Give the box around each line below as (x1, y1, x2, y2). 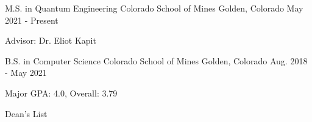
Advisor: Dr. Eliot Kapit (5, 34, 96, 47)
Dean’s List (5, 107, 48, 120)
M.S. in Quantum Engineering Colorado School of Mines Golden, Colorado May (5, 2, 303, 14)
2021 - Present (5, 13, 58, 26)
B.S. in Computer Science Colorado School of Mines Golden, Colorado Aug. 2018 (5, 54, 308, 67)
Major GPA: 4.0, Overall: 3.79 (5, 86, 118, 99)
